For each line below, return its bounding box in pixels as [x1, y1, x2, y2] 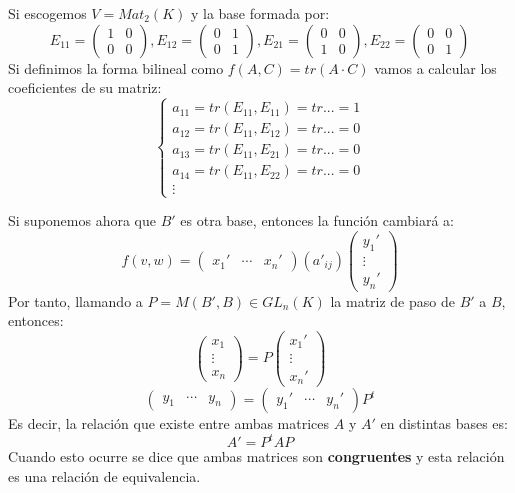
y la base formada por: [190, 3, 330, 23]
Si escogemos [8, 3, 87, 23]
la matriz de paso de [330, 290, 455, 311]
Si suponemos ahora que [8, 210, 156, 231]
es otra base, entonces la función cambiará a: [180, 210, 454, 231]
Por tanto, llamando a [8, 290, 143, 311]
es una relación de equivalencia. [8, 465, 201, 486]
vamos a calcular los [374, 57, 497, 78]
